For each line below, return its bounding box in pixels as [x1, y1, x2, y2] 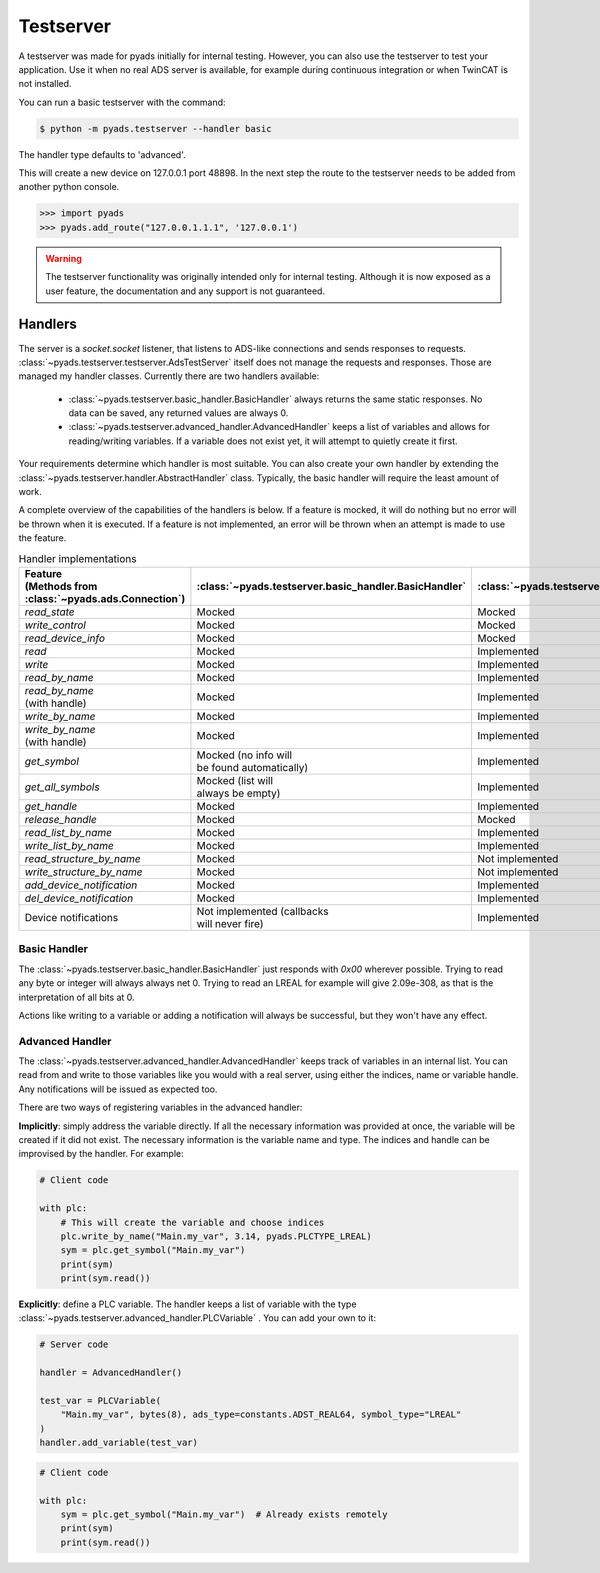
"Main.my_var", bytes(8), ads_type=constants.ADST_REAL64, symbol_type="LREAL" [60, 1409, 462, 1420]
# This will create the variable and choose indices [60, 1216, 325, 1228]
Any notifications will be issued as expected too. [18, 1083, 218, 1095]
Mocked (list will [196, 773, 274, 787]
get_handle [24, 799, 78, 813]
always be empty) [196, 786, 281, 800]
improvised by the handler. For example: [18, 1148, 184, 1160]
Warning [45, 252, 82, 264]
